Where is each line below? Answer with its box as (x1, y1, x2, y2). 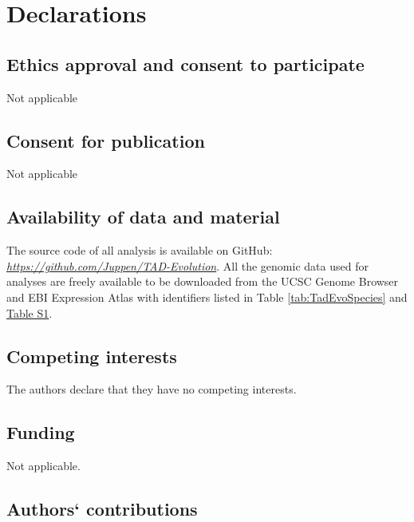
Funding (6, 420, 75, 445)
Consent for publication (6, 128, 205, 152)
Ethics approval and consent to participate (6, 51, 365, 76)
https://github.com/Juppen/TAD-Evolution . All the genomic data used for (6, 257, 369, 274)
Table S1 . (6, 304, 53, 321)
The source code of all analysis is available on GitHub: (6, 242, 273, 259)
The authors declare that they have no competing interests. (6, 381, 297, 397)
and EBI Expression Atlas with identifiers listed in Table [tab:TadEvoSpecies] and (6, 288, 408, 305)
